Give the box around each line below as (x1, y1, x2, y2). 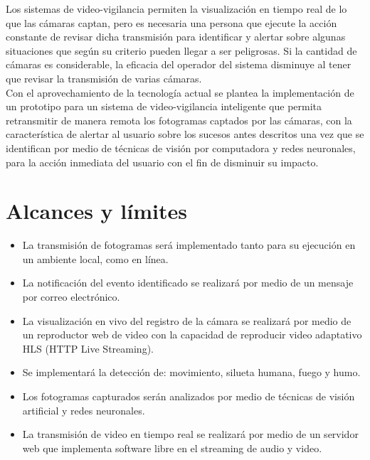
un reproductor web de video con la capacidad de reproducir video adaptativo (22, 327, 362, 342)
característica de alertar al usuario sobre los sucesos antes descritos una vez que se (6, 127, 364, 141)
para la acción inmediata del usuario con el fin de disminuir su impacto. (6, 154, 319, 169)
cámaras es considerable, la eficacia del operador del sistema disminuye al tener (6, 57, 351, 72)
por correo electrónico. (22, 289, 120, 304)
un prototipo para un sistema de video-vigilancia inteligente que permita (6, 99, 322, 114)
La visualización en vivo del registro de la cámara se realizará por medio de (22, 313, 351, 328)
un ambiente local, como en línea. (22, 251, 169, 266)
